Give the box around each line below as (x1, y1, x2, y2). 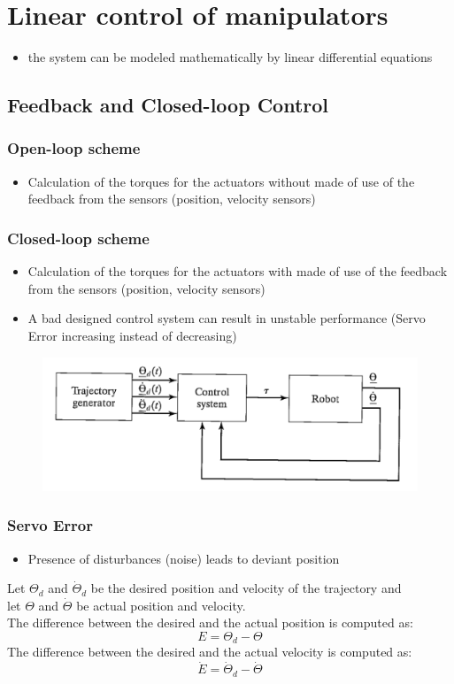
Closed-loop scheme (7, 227, 150, 249)
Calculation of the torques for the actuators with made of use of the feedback (27, 262, 448, 281)
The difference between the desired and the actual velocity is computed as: (7, 642, 412, 661)
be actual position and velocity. (76, 596, 246, 614)
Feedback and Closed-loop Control (7, 91, 329, 119)
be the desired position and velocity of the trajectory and (90, 579, 402, 597)
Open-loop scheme (7, 137, 141, 159)
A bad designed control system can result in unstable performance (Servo (27, 309, 426, 327)
